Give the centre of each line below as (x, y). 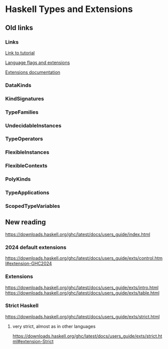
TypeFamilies (22, 112)
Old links (19, 28)
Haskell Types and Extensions (69, 9)
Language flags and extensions (38, 62)
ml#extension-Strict (33, 341)
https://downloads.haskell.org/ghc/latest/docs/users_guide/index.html (78, 234)
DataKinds (18, 85)
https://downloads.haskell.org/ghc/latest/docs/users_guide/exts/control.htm (84, 258)
